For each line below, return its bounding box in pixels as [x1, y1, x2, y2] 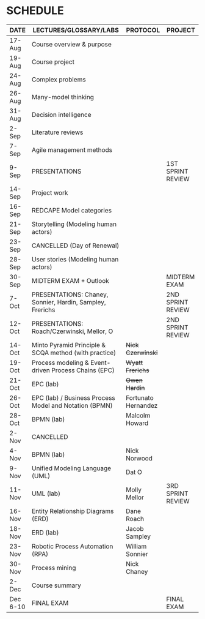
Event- [90, 358, 111, 367]
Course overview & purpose [31, 40, 112, 48]
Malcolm [126, 411, 151, 419]
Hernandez [126, 401, 158, 410]
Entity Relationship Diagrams [31, 506, 114, 515]
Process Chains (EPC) [51, 366, 115, 374]
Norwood [126, 454, 153, 462]
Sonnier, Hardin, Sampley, [31, 298, 106, 306]
